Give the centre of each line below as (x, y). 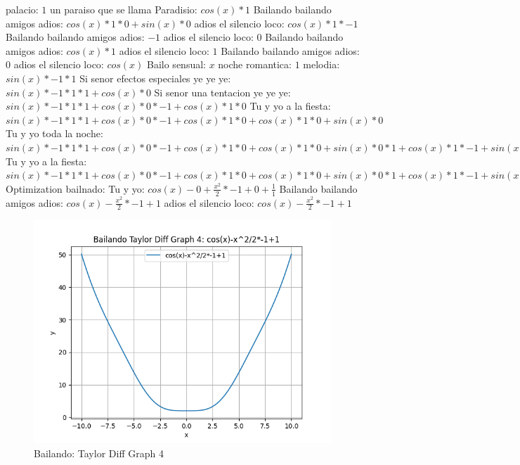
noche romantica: (255, 64)
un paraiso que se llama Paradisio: (124, 9)
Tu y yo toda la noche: (54, 133)
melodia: (321, 64)
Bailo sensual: (176, 64)
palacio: (22, 9)
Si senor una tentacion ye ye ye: (222, 92)
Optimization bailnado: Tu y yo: (75, 188)
